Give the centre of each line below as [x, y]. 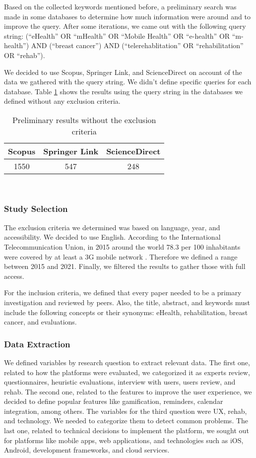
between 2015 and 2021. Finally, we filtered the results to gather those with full [125, 266]
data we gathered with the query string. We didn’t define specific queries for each [128, 82]
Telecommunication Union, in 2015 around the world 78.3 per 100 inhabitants [122, 246]
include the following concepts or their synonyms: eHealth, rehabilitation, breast [126, 312]
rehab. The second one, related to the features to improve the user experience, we [128, 391]
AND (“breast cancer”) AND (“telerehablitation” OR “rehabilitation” [137, 45]
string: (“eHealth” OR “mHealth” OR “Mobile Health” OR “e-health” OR [117, 35]
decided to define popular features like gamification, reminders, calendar [114, 401]
